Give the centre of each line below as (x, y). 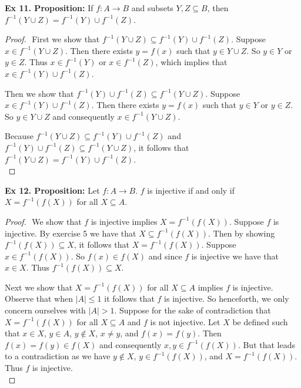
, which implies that (191, 62)
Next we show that (39, 287)
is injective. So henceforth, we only (227, 298)
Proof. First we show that (52, 39)
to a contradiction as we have (58, 356)
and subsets (152, 8)
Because (19, 136)
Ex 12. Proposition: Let (52, 190)
